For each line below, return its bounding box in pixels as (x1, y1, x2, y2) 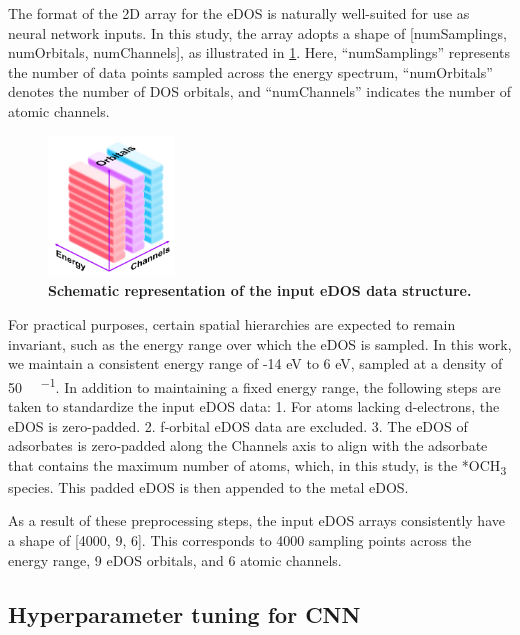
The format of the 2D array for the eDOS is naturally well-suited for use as (8, 3, 470, 23)
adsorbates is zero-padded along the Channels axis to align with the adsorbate (8, 435, 488, 456)
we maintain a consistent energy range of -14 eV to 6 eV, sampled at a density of (8, 353, 503, 374)
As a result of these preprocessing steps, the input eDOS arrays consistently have (8, 510, 505, 531)
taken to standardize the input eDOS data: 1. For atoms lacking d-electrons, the (8, 395, 500, 416)
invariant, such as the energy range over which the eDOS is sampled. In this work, (8, 333, 512, 354)
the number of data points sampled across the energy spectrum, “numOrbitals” (8, 61, 493, 82)
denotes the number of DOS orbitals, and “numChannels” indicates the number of (8, 81, 512, 102)
